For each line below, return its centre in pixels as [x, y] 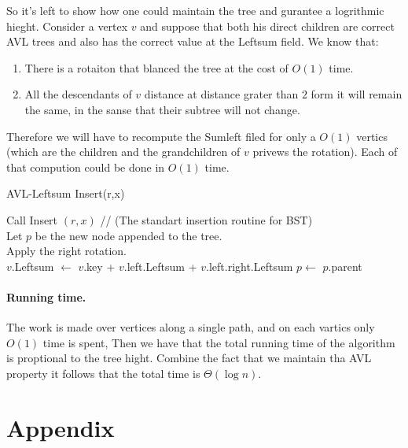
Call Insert [32, 219]
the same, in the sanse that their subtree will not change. [162, 109]
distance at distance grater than [221, 94]
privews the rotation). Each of [325, 152]
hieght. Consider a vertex [67, 26]
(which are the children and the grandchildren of [123, 152]
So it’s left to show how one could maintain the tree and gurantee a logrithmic [195, 10]
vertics [372, 136]
